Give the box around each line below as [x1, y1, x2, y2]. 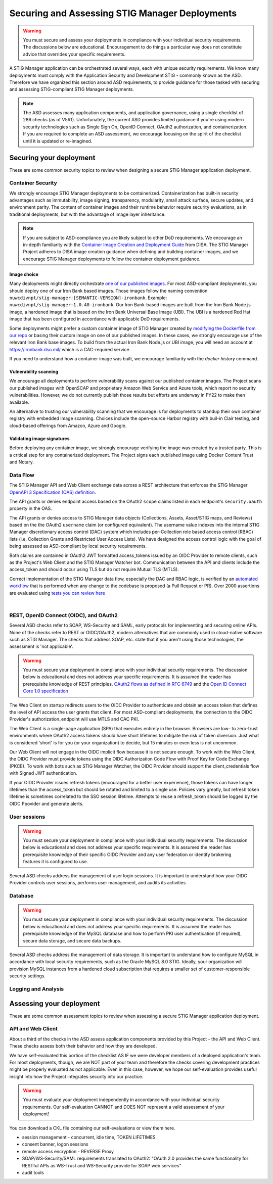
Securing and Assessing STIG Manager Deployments [9, 8, 237, 19]
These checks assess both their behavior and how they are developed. [9, 1043, 157, 1049]
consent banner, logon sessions [22, 1141, 88, 1147]
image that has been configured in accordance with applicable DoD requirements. [9, 316, 180, 322]
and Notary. [9, 459, 34, 465]
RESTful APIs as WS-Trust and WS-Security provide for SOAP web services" [22, 1162, 181, 1168]
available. [9, 399, 30, 405]
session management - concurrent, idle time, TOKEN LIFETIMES [22, 1134, 156, 1141]
